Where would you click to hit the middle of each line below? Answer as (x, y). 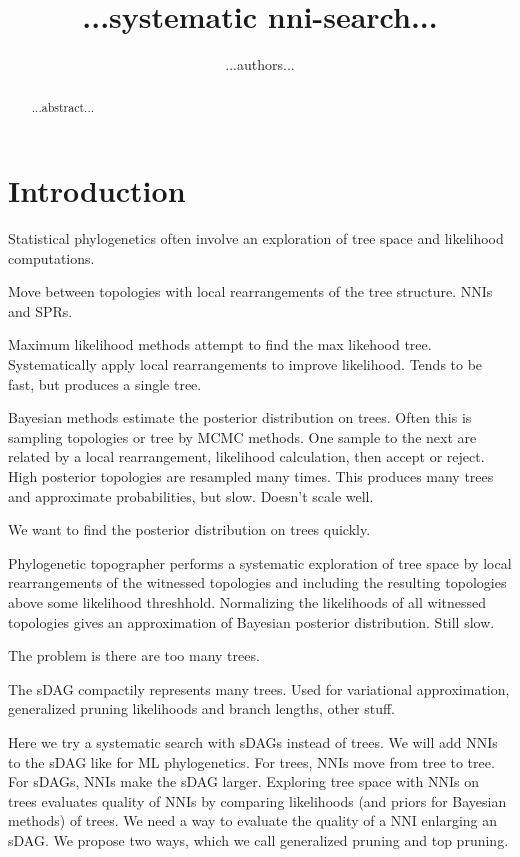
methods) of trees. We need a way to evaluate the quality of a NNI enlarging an (253, 820)
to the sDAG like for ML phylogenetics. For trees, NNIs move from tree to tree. (251, 761)
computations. (51, 257)
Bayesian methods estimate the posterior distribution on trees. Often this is (240, 417)
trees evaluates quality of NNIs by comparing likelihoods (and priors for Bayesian (257, 800)
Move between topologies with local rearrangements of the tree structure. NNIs (250, 291)
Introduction (97, 190)
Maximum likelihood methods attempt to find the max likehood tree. (220, 344)
